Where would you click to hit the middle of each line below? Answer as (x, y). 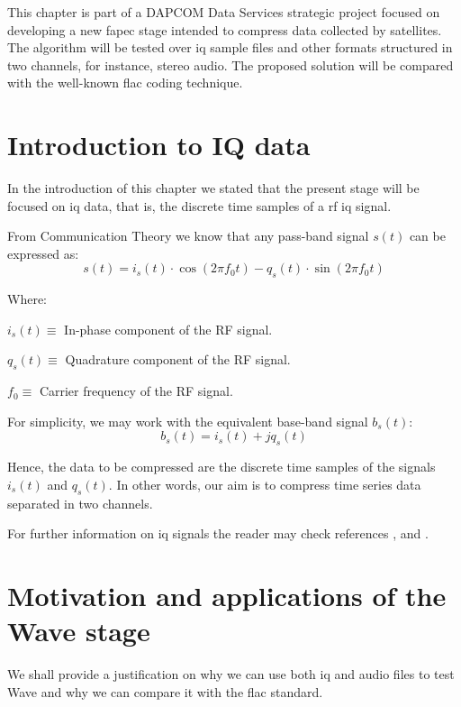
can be (427, 236)
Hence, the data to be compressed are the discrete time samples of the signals (221, 467)
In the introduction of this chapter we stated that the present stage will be (213, 188)
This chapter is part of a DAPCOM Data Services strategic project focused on (224, 12)
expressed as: (43, 253)
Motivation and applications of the (227, 595)
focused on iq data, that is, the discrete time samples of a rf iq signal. (199, 205)
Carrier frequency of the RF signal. (136, 391)
